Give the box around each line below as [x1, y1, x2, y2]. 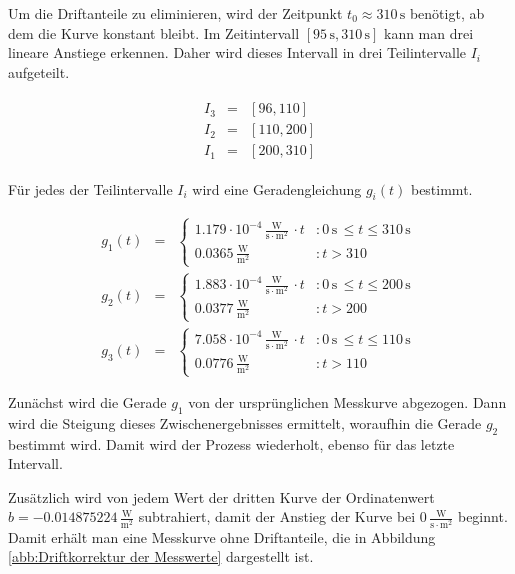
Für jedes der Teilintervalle [8, 178, 173, 199]
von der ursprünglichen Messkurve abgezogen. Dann [188, 392, 507, 413]
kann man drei [383, 22, 474, 43]
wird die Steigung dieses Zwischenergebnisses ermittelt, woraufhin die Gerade [8, 412, 482, 433]
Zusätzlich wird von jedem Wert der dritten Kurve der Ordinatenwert [8, 486, 435, 507]
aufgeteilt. [8, 61, 70, 82]
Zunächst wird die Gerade [8, 392, 167, 413]
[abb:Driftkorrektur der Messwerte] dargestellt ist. [8, 546, 314, 567]
